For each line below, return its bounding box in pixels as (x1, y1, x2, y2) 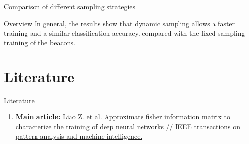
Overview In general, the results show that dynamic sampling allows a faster (4, 18, 235, 28)
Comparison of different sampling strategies (4, 1, 136, 11)
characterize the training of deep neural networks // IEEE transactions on (15, 121, 241, 131)
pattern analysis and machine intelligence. (15, 131, 142, 141)
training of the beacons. (4, 37, 75, 47)
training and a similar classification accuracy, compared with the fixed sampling (4, 28, 245, 38)
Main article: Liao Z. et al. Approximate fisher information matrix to (15, 111, 230, 122)
